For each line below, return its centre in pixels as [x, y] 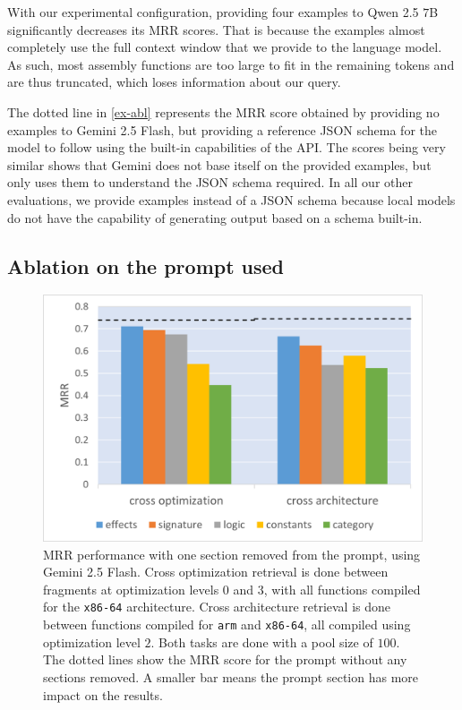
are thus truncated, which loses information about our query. [174, 82]
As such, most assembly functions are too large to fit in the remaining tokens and [231, 64]
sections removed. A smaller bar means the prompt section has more [231, 676]
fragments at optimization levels [131, 589]
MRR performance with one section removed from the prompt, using [232, 554]
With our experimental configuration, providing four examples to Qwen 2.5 [213, 12]
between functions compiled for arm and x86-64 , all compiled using [227, 624]
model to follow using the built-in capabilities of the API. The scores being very [227, 147]
